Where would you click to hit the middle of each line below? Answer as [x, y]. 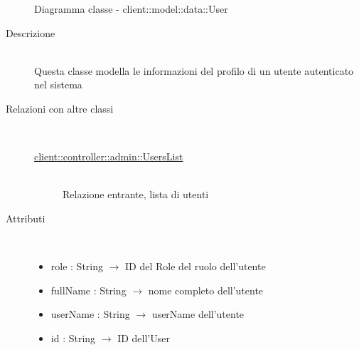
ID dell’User [144, 338]
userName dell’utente [198, 314]
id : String [73, 338]
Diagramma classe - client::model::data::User [131, 9]
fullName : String [89, 290]
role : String [77, 266]
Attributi [26, 218]
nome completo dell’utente [206, 290]
